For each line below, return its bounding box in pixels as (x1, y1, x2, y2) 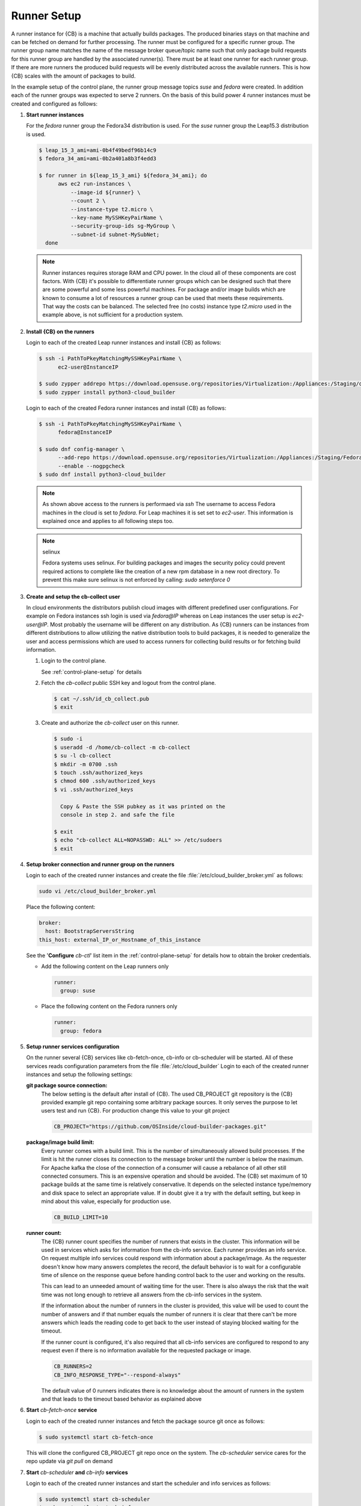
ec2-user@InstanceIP (58, 363, 119, 370)
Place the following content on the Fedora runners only (41, 1003, 177, 1010)
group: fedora (60, 1027, 102, 1034)
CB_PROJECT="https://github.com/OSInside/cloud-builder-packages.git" (54, 1123, 267, 1130)
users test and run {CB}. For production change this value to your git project (41, 1107, 230, 1114)
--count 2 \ (70, 198, 106, 204)
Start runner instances (26, 111, 84, 119)
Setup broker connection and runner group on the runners (26, 860, 174, 867)
